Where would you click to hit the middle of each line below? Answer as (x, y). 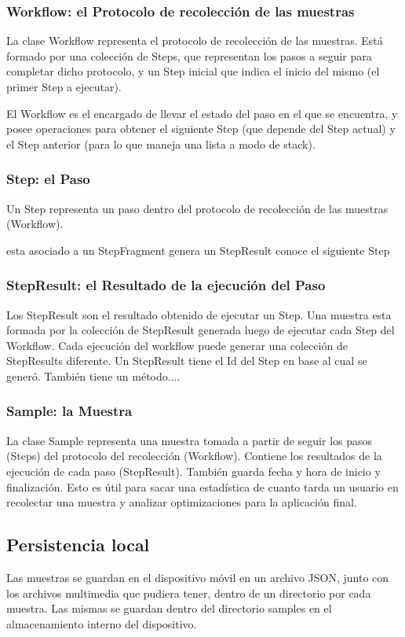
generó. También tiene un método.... (93, 376)
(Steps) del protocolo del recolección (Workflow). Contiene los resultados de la (194, 456)
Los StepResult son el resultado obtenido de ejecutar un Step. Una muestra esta (199, 314)
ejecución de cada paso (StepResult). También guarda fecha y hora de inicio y (193, 471)
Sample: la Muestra (69, 411)
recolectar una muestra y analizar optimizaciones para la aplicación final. (182, 502)
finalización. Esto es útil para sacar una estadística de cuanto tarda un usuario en (202, 486)
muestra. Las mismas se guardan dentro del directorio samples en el (169, 608)
